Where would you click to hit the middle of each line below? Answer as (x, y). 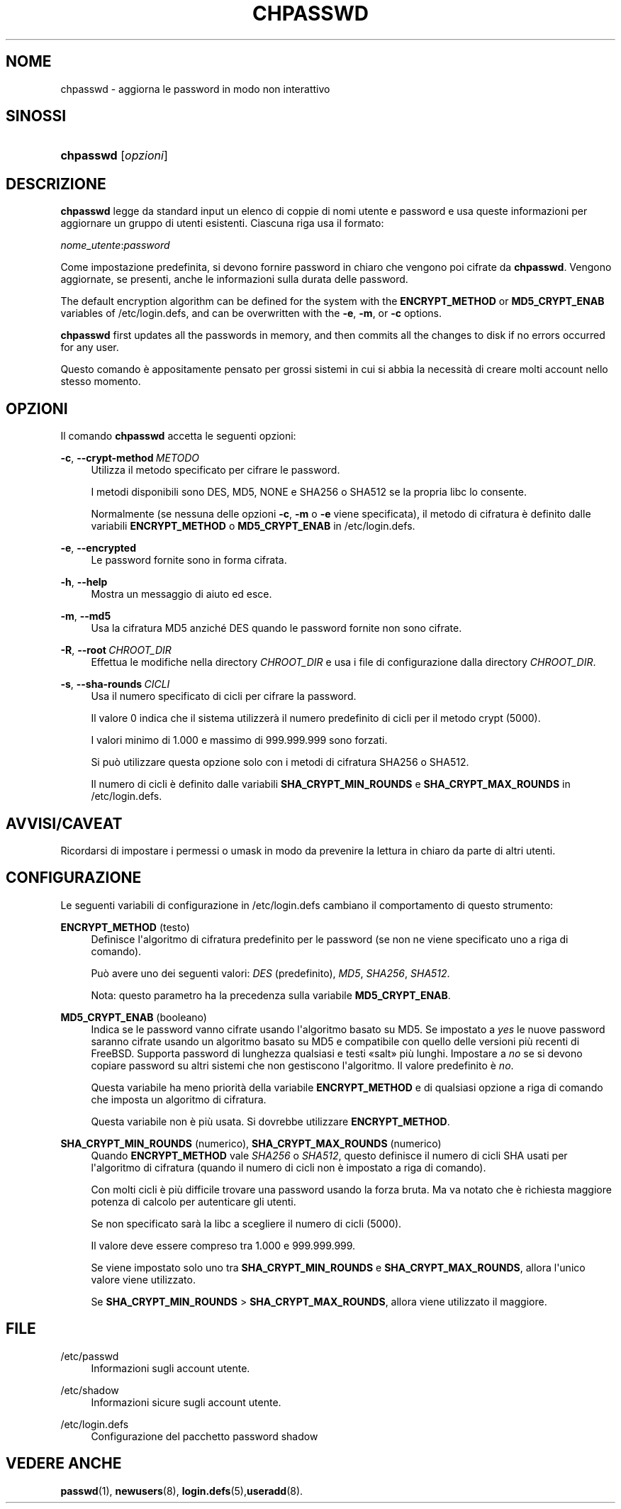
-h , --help (84, 582)
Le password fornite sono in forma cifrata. (189, 560)
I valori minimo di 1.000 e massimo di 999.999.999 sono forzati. (239, 740)
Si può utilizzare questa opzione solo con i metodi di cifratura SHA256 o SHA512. (280, 762)
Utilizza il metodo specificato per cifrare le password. (216, 470)
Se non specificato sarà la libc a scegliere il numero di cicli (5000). (246, 1223)
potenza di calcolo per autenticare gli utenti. (194, 1201)
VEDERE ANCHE (64, 1464)
